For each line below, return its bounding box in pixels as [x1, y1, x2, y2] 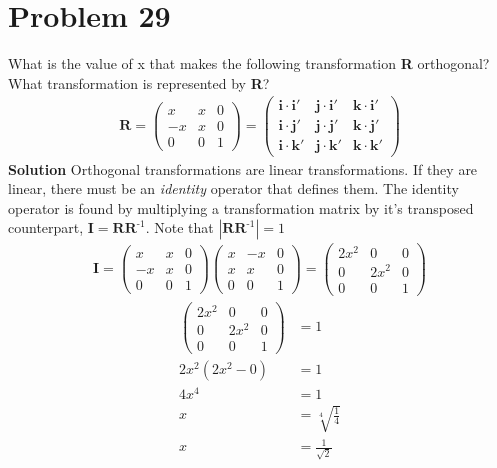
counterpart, [8, 217, 84, 238]
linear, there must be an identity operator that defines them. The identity [8, 178, 459, 199]
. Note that [145, 217, 214, 238]
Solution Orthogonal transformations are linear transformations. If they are [8, 158, 478, 179]
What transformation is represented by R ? [8, 72, 270, 93]
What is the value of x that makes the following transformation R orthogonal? [8, 53, 490, 74]
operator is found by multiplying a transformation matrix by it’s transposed [8, 197, 474, 218]
